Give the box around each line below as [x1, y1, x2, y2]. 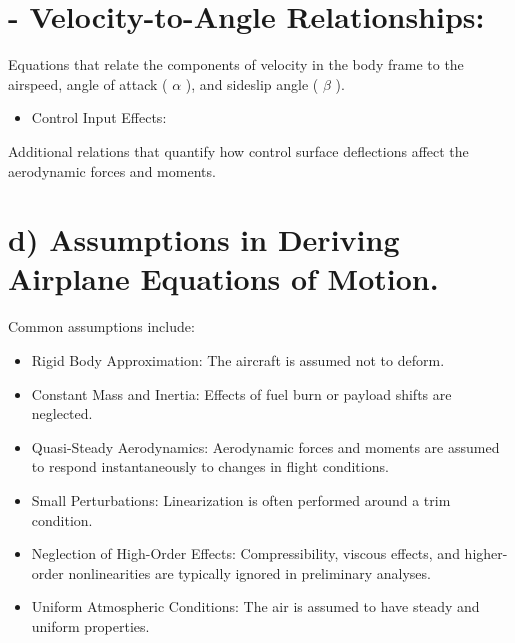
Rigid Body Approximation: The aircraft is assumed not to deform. [31, 350, 445, 370]
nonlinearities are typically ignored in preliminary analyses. [68, 562, 431, 583]
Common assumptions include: [8, 316, 195, 337]
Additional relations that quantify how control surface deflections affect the [8, 140, 469, 161]
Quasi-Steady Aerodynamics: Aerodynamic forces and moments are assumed [31, 436, 500, 457]
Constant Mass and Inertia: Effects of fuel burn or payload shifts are [31, 383, 452, 404]
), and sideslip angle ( [185, 73, 319, 94]
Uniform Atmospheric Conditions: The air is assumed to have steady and [31, 596, 480, 617]
